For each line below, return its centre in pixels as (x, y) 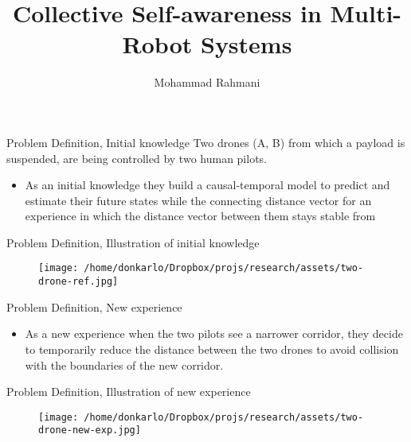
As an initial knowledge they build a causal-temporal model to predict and (207, 185)
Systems (246, 44)
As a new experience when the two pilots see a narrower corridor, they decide (214, 333)
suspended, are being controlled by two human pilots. (137, 158)
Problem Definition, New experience (94, 306)
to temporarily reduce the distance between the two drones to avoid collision (212, 349)
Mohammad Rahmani (207, 82)
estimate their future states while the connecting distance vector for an (198, 200)
